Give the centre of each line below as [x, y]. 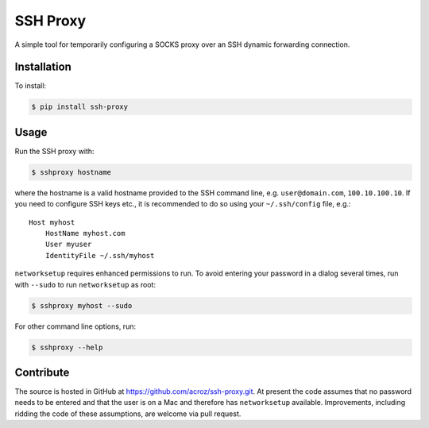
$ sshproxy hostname [71, 172]
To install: [31, 86]
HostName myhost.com [85, 233]
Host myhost [52, 222]
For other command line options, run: [75, 326]
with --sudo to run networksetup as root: [85, 284]
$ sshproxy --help [67, 347]
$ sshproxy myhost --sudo [82, 305]
